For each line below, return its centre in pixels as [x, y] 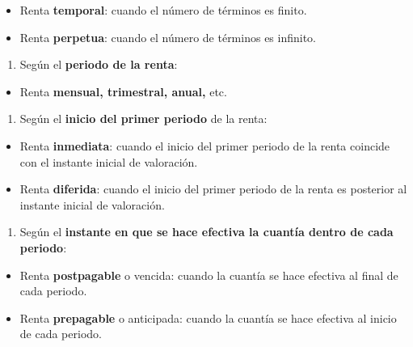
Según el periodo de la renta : [99, 64]
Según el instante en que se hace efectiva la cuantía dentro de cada [206, 232]
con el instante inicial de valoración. [109, 161]
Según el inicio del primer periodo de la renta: [143, 118]
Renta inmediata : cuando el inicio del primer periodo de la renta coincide [205, 145]
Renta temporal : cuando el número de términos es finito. [163, 10]
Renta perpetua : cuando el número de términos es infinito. [168, 37]
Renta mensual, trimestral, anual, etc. [123, 91]
